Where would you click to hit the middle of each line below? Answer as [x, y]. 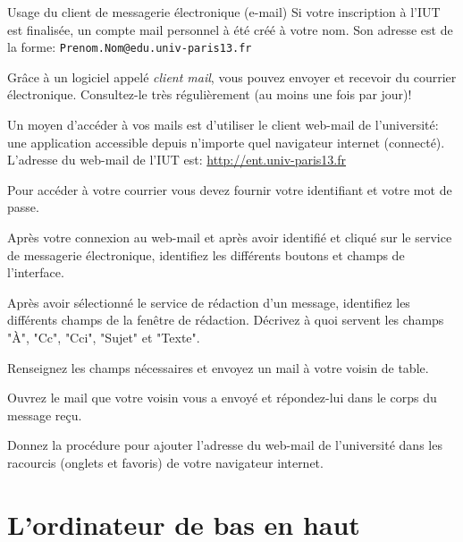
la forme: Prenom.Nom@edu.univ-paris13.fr [130, 47]
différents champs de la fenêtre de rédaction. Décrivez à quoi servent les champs [226, 320]
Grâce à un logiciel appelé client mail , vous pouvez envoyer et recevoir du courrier [232, 76]
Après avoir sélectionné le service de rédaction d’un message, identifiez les [209, 302]
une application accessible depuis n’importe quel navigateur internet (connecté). [226, 142]
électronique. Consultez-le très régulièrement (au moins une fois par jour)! [210, 94]
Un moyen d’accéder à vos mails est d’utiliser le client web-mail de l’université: [223, 125]
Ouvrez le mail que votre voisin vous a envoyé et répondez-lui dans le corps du [222, 398]
